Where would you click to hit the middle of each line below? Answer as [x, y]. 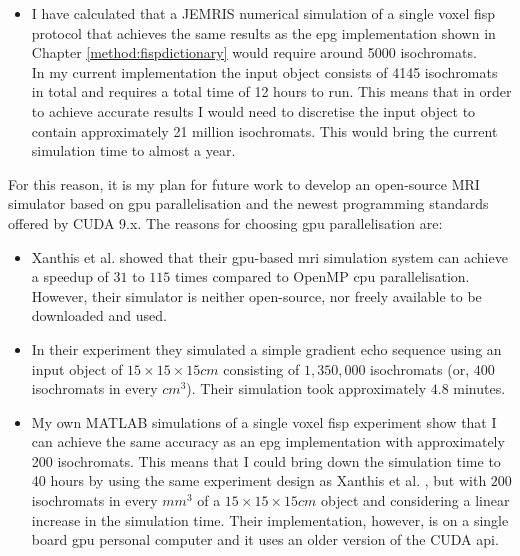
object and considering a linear [415, 500]
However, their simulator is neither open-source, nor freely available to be [256, 295]
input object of [77, 368]
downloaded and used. [99, 315]
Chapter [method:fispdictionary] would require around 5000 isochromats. [254, 52]
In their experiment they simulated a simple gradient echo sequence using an [266, 348]
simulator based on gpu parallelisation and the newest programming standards [248, 203]
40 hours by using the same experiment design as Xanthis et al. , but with [259, 480]
